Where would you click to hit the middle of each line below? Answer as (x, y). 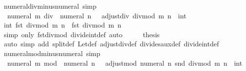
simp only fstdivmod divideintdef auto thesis (82, 34)
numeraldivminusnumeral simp (50, 6)
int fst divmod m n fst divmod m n (62, 25)
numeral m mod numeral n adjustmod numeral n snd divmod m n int (125, 63)
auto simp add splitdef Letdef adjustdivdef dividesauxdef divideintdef (111, 44)
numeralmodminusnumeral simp (52, 53)
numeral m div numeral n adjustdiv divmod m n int (97, 15)
